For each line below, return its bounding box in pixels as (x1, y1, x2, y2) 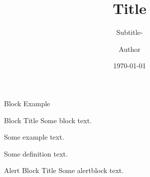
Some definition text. (4, 148, 68, 159)
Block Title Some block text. (4, 115, 92, 125)
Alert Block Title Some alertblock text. (4, 165, 124, 176)
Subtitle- (116, 27, 143, 37)
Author (119, 43, 141, 54)
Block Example (4, 98, 50, 108)
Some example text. (4, 132, 64, 142)
